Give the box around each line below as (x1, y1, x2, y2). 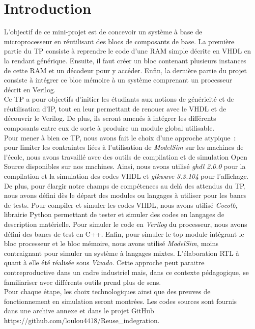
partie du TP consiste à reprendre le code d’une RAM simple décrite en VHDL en (4, 46, 251, 56)
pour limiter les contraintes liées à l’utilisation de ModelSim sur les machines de (4, 142, 244, 152)
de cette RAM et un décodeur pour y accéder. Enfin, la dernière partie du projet (4, 65, 247, 75)
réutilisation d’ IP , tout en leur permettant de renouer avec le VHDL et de (4, 103, 226, 113)
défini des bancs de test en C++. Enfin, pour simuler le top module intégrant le (4, 228, 244, 239)
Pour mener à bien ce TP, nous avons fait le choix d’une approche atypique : (4, 132, 236, 142)
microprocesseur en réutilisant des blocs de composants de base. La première (4, 36, 234, 46)
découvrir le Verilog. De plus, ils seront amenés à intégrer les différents (4, 113, 216, 123)
